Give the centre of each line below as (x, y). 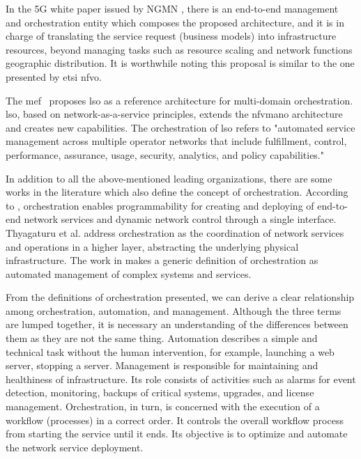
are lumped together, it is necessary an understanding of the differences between (177, 324)
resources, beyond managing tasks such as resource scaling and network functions (179, 49)
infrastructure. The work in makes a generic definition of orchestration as (162, 260)
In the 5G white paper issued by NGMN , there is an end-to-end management (172, 8)
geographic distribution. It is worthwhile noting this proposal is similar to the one (180, 63)
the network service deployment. (75, 447)
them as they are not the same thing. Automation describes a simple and (162, 338)
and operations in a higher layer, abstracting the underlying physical (152, 246)
